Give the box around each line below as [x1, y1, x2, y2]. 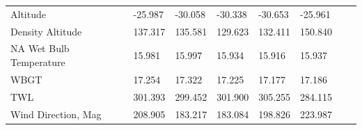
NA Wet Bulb [10, 41, 70, 56]
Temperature [10, 55, 65, 70]
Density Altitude [10, 24, 82, 38]
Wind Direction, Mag [10, 106, 102, 121]
